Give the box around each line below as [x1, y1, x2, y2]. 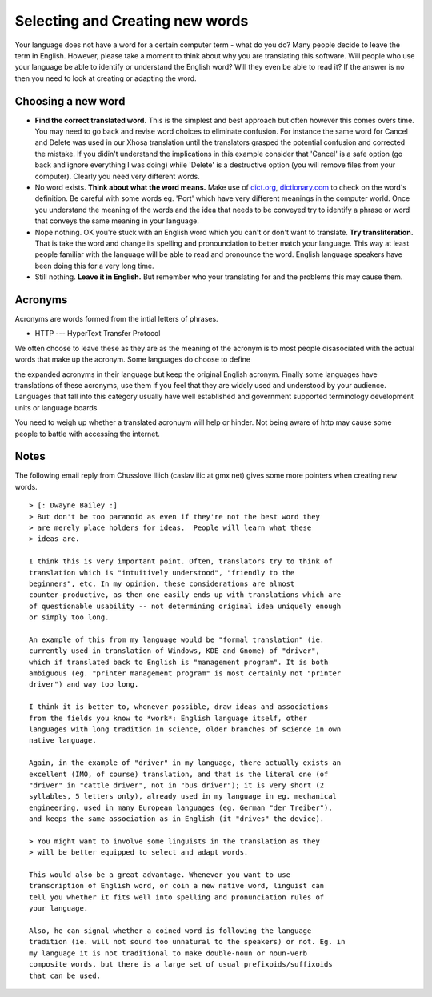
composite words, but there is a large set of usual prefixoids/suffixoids [29, 960, 333, 969]
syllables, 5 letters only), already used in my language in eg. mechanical [29, 792, 338, 801]
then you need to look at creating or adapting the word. [14, 73, 197, 83]
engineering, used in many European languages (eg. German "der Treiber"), [29, 803, 333, 812]
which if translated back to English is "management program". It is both [29, 657, 329, 667]
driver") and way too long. [29, 680, 139, 689]
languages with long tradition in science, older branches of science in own [29, 725, 342, 734]
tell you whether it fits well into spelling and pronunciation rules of [29, 892, 325, 902]
